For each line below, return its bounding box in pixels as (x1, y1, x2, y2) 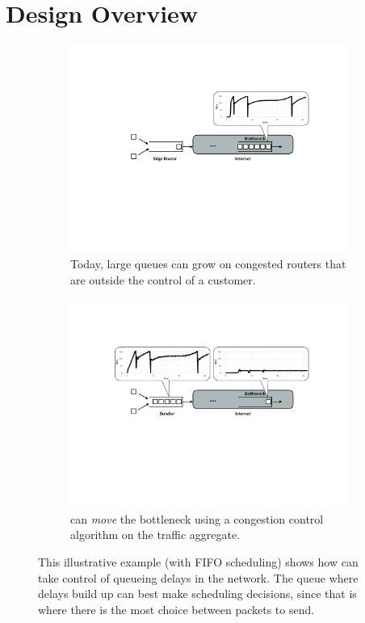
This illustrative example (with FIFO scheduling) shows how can (38, 554, 359, 570)
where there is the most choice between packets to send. (38, 600, 315, 617)
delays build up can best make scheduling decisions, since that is (38, 585, 357, 602)
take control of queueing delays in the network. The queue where (38, 569, 359, 586)
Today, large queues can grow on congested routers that (70, 255, 346, 272)
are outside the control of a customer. (70, 271, 256, 288)
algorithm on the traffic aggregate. (70, 526, 241, 543)
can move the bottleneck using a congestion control (70, 510, 324, 527)
